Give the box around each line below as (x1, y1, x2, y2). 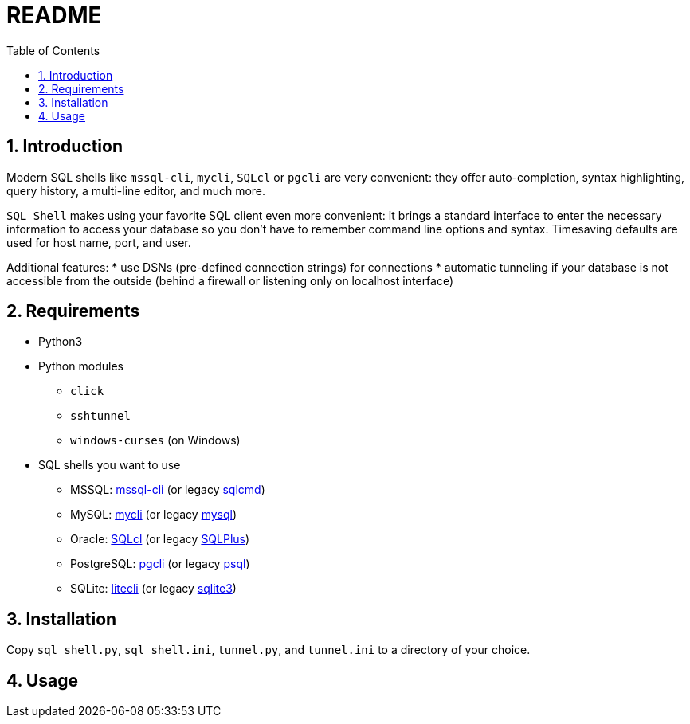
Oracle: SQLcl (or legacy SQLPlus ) (70, 532, 250, 546)
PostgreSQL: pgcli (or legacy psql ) (70, 557, 250, 571)
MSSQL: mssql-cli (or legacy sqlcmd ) (70, 483, 265, 497)
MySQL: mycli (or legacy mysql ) (70, 507, 237, 522)
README (6, 2, 102, 29)
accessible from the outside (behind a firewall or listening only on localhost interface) (6, 273, 454, 288)
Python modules (38, 359, 123, 374)
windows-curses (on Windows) (70, 433, 241, 448)
